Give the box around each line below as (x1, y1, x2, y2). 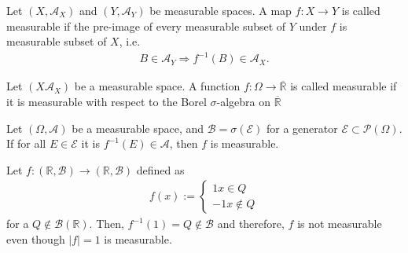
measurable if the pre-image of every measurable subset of (6, 17, 286, 34)
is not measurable (297, 215, 382, 232)
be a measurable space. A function (74, 78, 241, 94)
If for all (6, 135, 46, 152)
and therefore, (217, 215, 285, 232)
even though (6, 230, 65, 247)
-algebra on (216, 93, 271, 109)
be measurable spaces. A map (149, 2, 292, 18)
